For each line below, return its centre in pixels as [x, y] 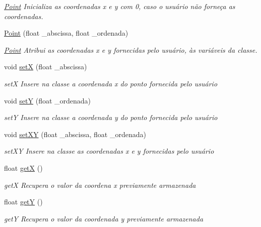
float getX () [23, 167]
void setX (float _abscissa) [46, 67]
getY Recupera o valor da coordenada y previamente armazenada [104, 218]
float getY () [23, 202]
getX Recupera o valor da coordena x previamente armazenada [100, 185]
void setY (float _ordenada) [48, 100]
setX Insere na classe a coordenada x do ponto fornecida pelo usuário [111, 83]
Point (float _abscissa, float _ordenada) [66, 33]
